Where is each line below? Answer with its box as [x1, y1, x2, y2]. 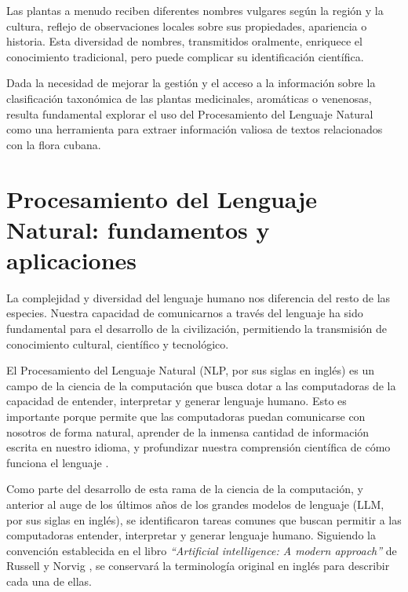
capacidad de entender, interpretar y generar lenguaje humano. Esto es [6, 393, 347, 409]
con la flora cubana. [6, 136, 101, 152]
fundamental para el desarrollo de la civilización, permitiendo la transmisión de [6, 320, 388, 337]
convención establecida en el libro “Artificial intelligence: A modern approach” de [6, 542, 397, 558]
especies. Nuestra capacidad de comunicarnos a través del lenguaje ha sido [6, 305, 363, 321]
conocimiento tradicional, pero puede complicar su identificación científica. [6, 48, 364, 64]
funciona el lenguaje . [6, 454, 109, 470]
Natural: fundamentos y [6, 213, 270, 245]
